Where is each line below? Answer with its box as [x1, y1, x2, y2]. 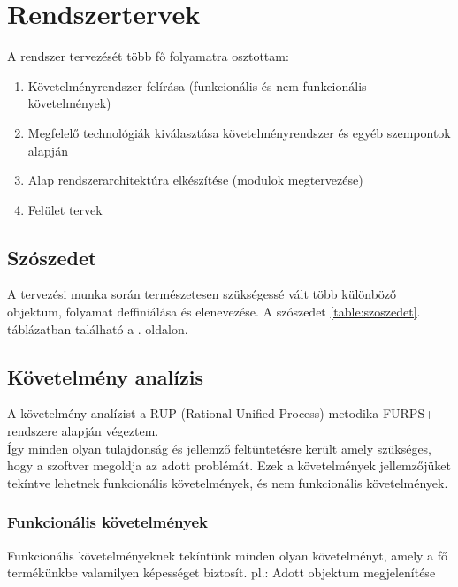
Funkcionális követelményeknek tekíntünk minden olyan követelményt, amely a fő [7, 545, 448, 564]
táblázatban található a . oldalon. [7, 319, 188, 338]
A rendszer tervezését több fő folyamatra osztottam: [7, 47, 289, 65]
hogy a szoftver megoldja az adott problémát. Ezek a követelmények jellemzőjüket [7, 456, 451, 475]
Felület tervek [27, 200, 103, 218]
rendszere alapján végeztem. [7, 422, 159, 440]
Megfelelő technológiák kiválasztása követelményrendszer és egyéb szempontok [27, 123, 451, 141]
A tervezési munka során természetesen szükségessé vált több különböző [7, 285, 397, 303]
